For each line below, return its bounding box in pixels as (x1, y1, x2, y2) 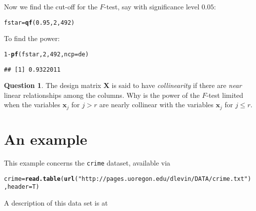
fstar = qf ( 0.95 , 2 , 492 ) (4, 19, 75, 26)
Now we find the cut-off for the (4, 1, 98, 11)
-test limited (206, 89, 244, 100)
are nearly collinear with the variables (99, 99, 214, 110)
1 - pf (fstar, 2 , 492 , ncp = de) (4, 50, 89, 58)
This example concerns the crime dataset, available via (4, 157, 171, 168)
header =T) (7, 183, 39, 191)
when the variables (4, 99, 61, 110)
